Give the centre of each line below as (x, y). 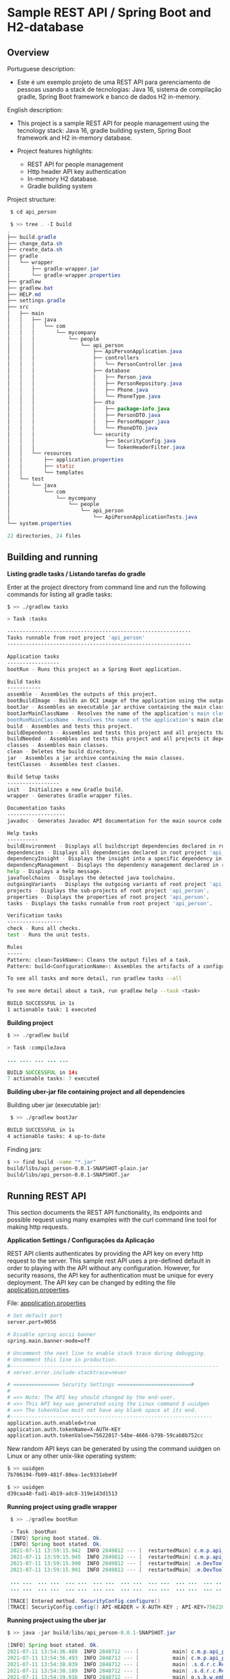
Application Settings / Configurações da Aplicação (81, 1240)
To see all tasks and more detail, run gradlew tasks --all (95, 979)
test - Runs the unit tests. (49, 935)
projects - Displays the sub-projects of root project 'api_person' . (108, 891)
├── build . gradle (32, 237)
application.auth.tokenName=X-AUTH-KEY (64, 1429)
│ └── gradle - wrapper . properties (64, 275)
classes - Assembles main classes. (58, 745)
